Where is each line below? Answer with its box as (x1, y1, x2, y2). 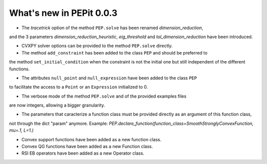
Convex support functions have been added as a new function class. (21, 136, 162, 142)
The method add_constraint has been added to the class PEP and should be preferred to (21, 50, 208, 55)
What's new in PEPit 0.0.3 (9, 7, 118, 18)
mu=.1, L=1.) (9, 127, 34, 133)
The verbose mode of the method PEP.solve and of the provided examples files (21, 93, 186, 99)
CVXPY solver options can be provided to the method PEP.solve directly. (21, 43, 173, 49)
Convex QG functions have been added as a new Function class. (21, 144, 153, 150)
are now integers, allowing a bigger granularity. (9, 102, 105, 109)
